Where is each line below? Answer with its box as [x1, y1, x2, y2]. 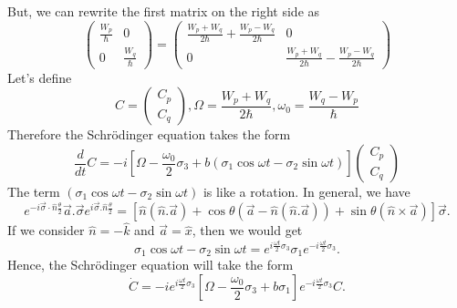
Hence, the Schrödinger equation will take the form [7, 255, 294, 274]
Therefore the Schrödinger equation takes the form [7, 125, 291, 144]
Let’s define [7, 67, 72, 87]
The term [7, 182, 60, 200]
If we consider [7, 221, 85, 240]
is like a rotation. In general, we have [203, 182, 410, 200]
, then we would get [192, 221, 303, 240]
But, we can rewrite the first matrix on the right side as [7, 2, 320, 20]
